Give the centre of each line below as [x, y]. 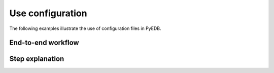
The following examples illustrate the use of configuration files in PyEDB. [85, 28]
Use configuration [48, 13]
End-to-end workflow [44, 43]
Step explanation [37, 59]
